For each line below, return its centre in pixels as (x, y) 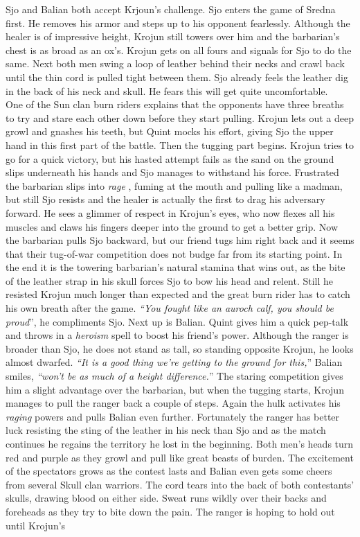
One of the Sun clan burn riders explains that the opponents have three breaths (175, 104)
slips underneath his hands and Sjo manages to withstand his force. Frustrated (172, 172)
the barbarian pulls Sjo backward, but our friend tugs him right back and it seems (180, 240)
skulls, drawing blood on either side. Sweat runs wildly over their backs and (166, 498)
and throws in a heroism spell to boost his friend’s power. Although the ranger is (177, 335)
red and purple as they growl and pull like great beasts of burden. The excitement (180, 457)
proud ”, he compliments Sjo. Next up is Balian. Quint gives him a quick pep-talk (177, 321)
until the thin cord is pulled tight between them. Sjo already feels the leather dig (177, 77)
